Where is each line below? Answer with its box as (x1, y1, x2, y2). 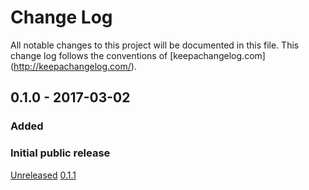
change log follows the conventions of (10, 49, 168, 61)
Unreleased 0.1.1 (10, 169, 77, 181)
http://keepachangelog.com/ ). (13, 60, 137, 72)
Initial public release (10, 146, 111, 160)
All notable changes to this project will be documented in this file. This (10, 39, 300, 51)
